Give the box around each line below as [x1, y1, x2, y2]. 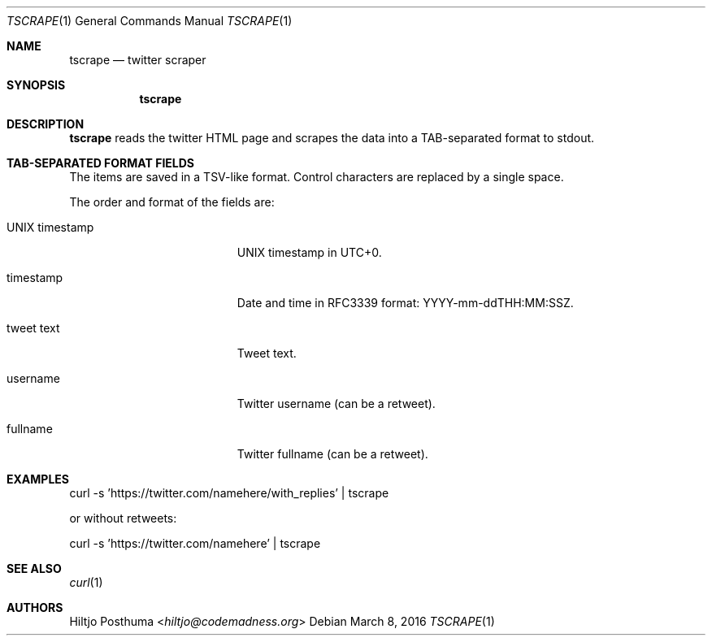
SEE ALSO [7, 562, 62, 575]
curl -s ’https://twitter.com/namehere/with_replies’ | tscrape [69, 486, 389, 500]
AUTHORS [7, 601, 63, 614]
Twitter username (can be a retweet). [237, 397, 436, 410]
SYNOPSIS [7, 78, 66, 92]
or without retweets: [69, 511, 177, 525]
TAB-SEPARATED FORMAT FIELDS [7, 156, 195, 170]
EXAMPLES [7, 472, 69, 486]
